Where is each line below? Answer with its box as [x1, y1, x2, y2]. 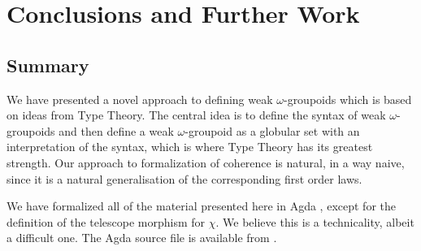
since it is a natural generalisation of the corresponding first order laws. [7, 170, 362, 187]
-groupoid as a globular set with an [184, 122, 360, 139]
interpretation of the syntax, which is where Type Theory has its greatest [7, 138, 373, 155]
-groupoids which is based [283, 90, 412, 107]
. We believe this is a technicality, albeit [215, 213, 414, 230]
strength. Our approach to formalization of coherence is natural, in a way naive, [7, 154, 405, 171]
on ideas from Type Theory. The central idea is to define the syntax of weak [7, 106, 386, 123]
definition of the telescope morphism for [7, 213, 206, 230]
